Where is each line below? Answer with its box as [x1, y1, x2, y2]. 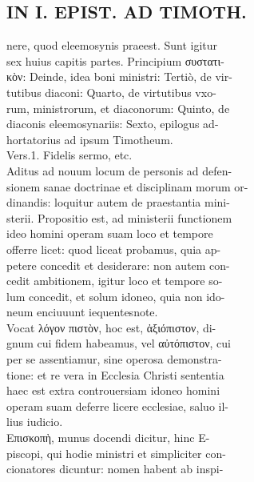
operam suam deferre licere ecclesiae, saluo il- [6, 397, 228, 414]
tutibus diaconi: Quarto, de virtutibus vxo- [6, 83, 216, 100]
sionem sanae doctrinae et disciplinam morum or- [6, 178, 248, 195]
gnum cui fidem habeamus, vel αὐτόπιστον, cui [6, 335, 231, 351]
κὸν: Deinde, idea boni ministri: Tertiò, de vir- [6, 68, 232, 85]
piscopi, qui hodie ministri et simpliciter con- [6, 444, 226, 461]
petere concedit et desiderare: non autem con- [6, 256, 230, 273]
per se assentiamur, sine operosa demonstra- [6, 351, 222, 368]
